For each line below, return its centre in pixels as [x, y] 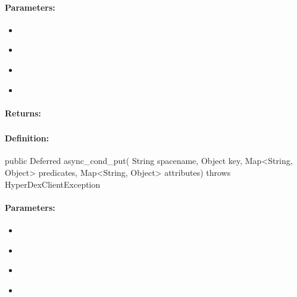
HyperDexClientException [53, 184]
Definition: [27, 138]
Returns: [23, 113]
